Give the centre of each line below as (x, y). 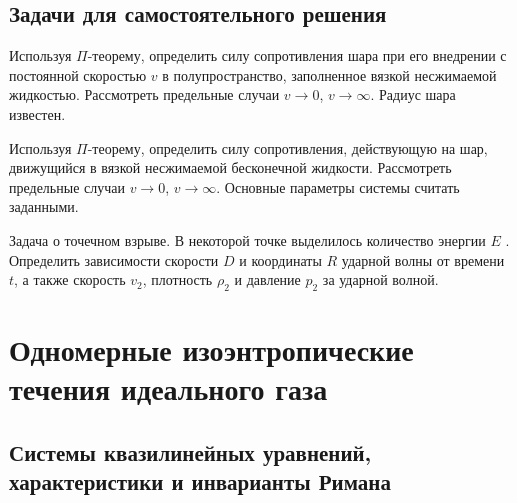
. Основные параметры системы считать (338, 186)
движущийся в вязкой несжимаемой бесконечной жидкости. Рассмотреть (230, 167)
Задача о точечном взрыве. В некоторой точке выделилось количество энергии (247, 239)
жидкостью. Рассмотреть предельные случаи (144, 94)
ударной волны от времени (423, 259)
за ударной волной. (380, 279)
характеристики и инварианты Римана (200, 481)
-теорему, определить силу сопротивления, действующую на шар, (287, 147)
